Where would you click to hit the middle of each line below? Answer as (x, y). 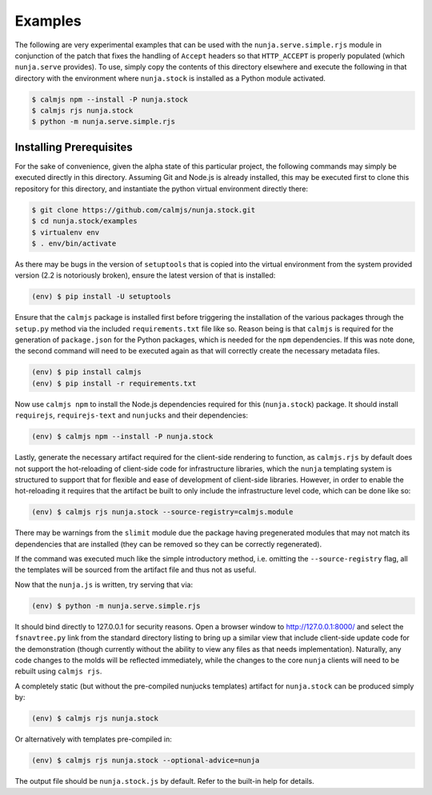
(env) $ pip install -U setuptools (101, 297)
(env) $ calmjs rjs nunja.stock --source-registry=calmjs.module (162, 512)
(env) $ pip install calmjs (86, 372)
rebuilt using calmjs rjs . (58, 671)
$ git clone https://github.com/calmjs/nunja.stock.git (144, 210)
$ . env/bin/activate (74, 243)
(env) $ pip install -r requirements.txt (114, 383)
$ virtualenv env (66, 232)
